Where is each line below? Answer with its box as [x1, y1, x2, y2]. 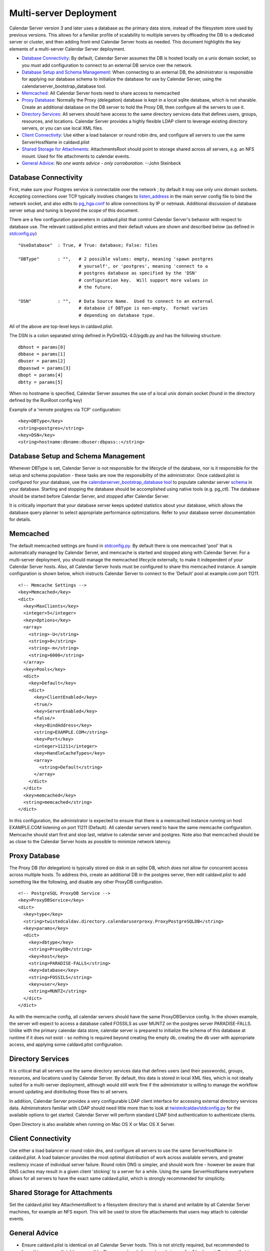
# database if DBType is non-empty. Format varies [78, 305, 208, 311]
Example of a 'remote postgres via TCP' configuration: [9, 406, 121, 412]
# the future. [78, 284, 113, 290]
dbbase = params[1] [18, 351, 66, 357]
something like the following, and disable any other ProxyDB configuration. [9, 879, 163, 885]
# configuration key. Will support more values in [78, 277, 208, 283]
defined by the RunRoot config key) [9, 397, 82, 403]
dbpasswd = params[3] [18, 365, 71, 371]
